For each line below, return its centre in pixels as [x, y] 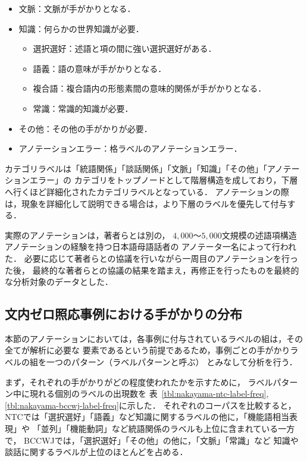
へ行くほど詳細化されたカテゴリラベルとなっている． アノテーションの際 [147, 191]
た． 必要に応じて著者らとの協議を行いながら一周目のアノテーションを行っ [151, 258]
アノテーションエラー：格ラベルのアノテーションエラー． [130, 148]
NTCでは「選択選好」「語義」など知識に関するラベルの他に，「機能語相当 [147, 417]
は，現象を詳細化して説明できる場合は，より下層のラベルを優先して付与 [146, 203]
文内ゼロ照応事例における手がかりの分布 [123, 314]
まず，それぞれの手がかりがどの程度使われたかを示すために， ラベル [139, 382]
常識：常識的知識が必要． [83, 108]
